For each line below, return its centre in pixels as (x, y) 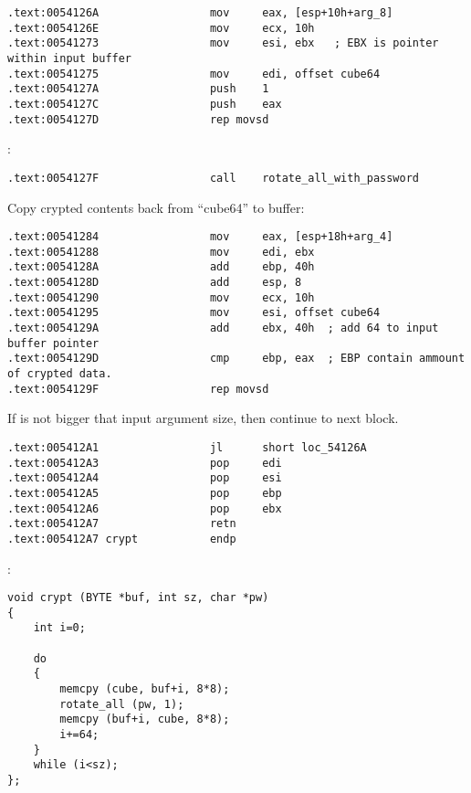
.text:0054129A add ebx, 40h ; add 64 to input (223, 328)
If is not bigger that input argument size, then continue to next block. (203, 418)
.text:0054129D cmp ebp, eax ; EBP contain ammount (236, 359)
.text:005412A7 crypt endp (122, 539)
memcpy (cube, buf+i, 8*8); (145, 689)
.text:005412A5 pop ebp (145, 493)
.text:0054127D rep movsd (138, 119)
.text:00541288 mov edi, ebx (161, 252)
